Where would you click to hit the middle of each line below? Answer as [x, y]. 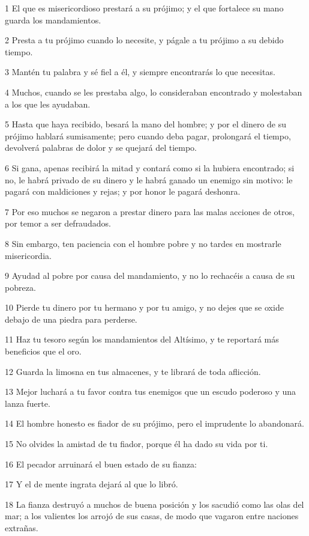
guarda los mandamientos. [53, 20]
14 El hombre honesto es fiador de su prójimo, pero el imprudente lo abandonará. [154, 423]
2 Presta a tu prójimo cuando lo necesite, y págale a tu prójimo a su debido [144, 40]
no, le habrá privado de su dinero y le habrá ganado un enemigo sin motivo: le [149, 179]
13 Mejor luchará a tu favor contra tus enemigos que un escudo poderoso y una [151, 391]
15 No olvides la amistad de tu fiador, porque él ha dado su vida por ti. [136, 444]
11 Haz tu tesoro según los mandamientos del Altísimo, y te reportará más [142, 339]
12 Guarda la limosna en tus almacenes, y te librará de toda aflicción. [133, 371]
